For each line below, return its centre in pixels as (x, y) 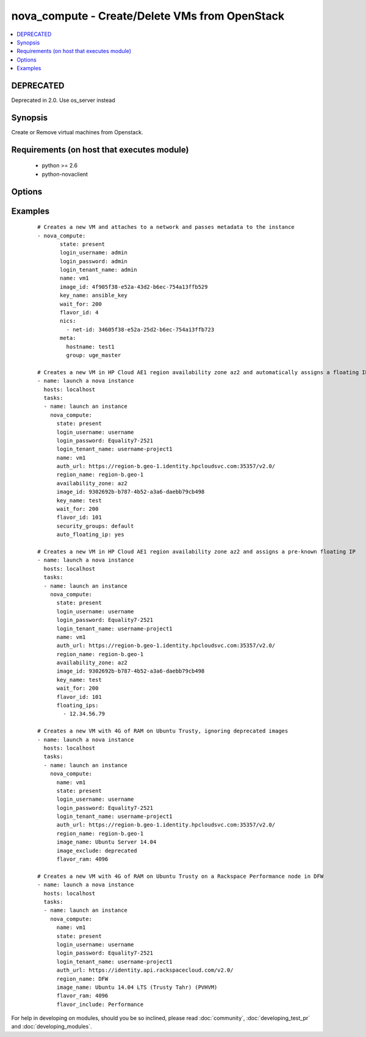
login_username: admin (94, 253)
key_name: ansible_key (94, 295)
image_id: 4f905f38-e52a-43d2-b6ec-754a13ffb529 (134, 287)
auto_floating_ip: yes (90, 535)
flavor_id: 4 (79, 313)
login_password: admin (94, 261)
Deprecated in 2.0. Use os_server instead (63, 100)
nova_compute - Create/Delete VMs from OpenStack (148, 16)
